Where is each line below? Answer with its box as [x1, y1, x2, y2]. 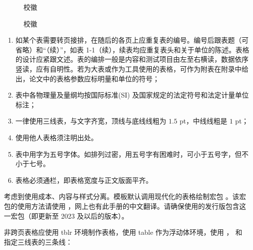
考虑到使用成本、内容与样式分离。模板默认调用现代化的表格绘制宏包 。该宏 [4, 191, 246, 201]
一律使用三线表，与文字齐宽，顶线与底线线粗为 [15, 116, 166, 126]
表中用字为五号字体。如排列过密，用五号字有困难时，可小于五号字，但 [15, 149, 242, 159]
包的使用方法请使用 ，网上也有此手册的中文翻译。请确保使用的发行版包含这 [4, 200, 246, 211]
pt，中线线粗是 [180, 116, 228, 126]
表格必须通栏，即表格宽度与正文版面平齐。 [15, 175, 153, 185]
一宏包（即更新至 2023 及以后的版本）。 [4, 210, 129, 221]
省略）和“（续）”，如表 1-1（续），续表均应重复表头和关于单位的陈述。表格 [15, 44, 250, 54]
